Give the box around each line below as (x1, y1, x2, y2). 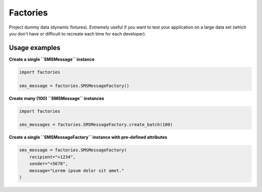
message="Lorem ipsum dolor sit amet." (29, 168, 125, 173)
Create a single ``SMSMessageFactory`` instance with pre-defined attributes (9, 134, 167, 140)
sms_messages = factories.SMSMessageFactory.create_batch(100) (19, 122, 173, 128)
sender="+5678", (29, 161, 68, 167)
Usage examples (9, 44, 61, 52)
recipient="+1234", (29, 154, 76, 160)
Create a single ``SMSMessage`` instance (9, 56, 95, 62)
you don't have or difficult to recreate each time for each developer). (9, 31, 147, 36)
